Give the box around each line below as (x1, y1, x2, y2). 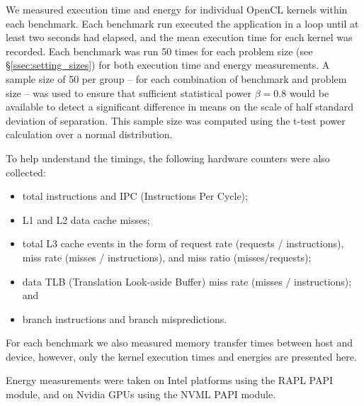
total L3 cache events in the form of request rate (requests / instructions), (22, 236, 344, 251)
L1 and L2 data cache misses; (22, 212, 150, 227)
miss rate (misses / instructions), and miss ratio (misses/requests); (22, 249, 312, 264)
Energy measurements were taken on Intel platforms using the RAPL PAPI (6, 373, 334, 388)
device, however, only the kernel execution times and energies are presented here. (6, 349, 357, 363)
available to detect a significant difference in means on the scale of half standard (6, 99, 354, 114)
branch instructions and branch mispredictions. (22, 311, 227, 326)
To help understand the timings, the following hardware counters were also (6, 150, 330, 165)
